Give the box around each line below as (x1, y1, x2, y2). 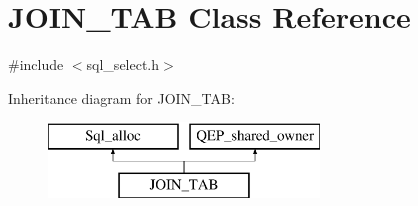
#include (8, 54, 64, 75)
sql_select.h (86, 54, 160, 75)
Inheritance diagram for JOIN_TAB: (8, 87, 235, 108)
